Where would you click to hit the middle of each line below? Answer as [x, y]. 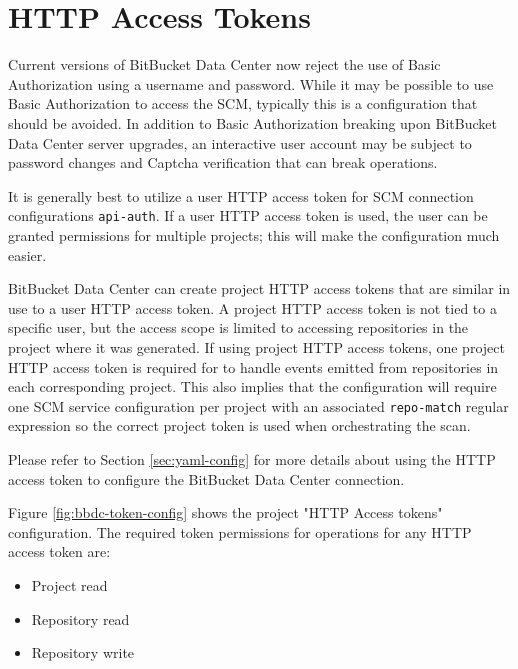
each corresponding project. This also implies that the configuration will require [252, 386]
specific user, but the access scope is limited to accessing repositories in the [238, 327]
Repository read [80, 618]
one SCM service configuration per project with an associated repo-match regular [258, 405]
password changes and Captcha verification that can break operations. [223, 162]
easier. [27, 254]
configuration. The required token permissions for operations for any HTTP [240, 531]
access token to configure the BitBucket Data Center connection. [206, 478]
